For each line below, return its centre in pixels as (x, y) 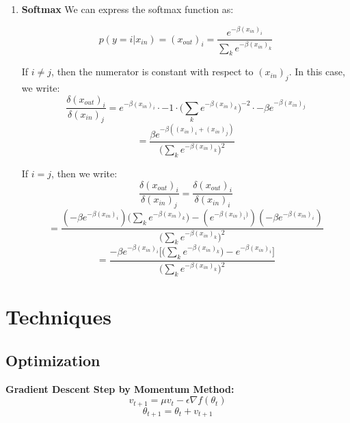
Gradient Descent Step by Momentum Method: (120, 388)
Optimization (53, 360)
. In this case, (317, 72)
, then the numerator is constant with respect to (152, 72)
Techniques (58, 317)
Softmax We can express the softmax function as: (127, 9)
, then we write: (84, 174)
